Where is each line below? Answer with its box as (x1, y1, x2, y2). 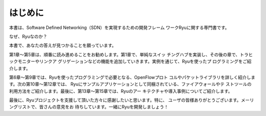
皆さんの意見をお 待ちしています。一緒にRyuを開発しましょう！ (39, 104, 168, 110)
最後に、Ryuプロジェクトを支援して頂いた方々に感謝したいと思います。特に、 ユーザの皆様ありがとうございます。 (9, 97, 241, 103)
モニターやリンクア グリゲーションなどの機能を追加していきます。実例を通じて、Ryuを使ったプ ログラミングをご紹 (17, 58, 252, 64)
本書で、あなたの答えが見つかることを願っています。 (9, 42, 117, 49)
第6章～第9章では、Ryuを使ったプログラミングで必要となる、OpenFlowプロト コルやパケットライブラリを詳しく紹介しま (9, 74, 256, 80)
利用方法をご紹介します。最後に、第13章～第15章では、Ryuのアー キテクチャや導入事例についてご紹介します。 (9, 88, 233, 94)
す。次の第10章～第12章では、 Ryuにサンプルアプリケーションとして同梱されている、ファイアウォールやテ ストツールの (9, 81, 252, 87)
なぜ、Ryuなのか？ (9, 33, 48, 39)
